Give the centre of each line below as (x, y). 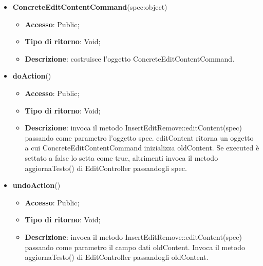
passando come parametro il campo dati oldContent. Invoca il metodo (135, 247)
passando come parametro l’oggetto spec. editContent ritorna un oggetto (139, 137)
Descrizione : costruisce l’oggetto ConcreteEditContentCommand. (130, 58)
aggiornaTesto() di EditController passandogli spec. (106, 168)
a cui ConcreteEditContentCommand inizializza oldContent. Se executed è (142, 148)
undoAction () (36, 185)
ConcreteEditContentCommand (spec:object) (90, 7)
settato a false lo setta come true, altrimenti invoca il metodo (121, 157)
